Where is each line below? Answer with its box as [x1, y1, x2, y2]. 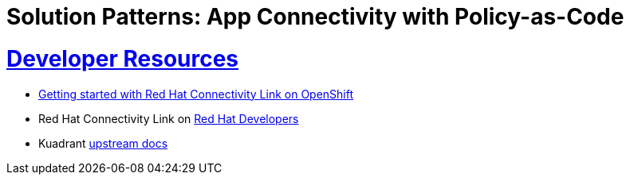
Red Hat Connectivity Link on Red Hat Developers [38, 111, 299, 125]
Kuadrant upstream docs [38, 136, 168, 150]
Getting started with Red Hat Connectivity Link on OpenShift [38, 87, 354, 101]
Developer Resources [6, 44, 239, 72]
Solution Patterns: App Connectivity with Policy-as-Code [6, 3, 624, 30]
